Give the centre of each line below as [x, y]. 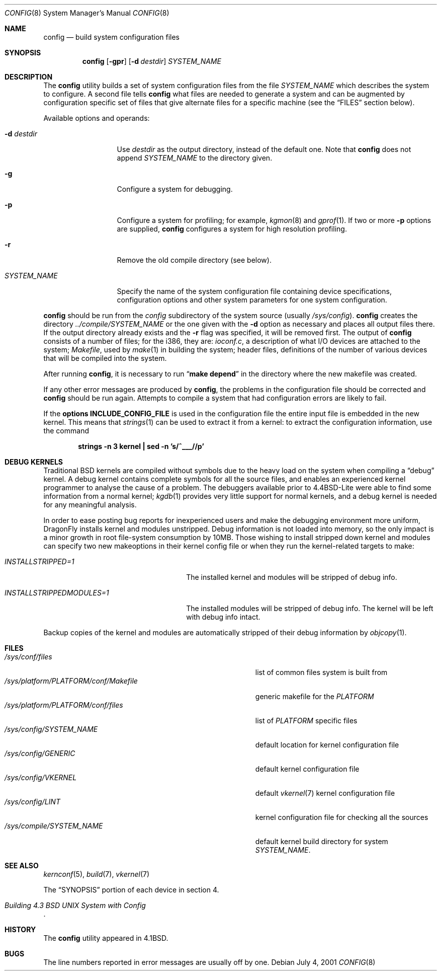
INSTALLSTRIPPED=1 [39, 561]
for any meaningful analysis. [90, 505]
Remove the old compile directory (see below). [194, 260]
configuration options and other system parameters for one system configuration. [252, 300]
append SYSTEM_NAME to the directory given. [195, 158]
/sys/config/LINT [32, 802]
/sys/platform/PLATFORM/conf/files [64, 705]
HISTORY [20, 929]
